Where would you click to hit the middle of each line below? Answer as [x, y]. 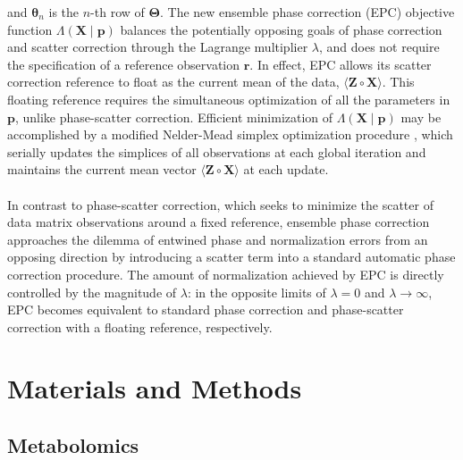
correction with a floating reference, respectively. [140, 326]
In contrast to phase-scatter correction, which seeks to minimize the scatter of [220, 204]
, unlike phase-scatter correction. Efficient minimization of [174, 117]
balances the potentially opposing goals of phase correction [281, 29]
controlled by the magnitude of [92, 292]
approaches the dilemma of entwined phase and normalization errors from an [218, 239]
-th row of [118, 12]
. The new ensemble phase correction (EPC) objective [307, 12]
